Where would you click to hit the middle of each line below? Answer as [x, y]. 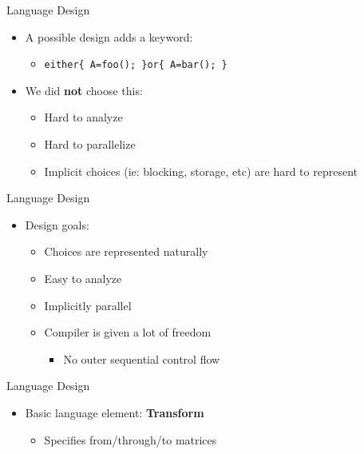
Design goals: [57, 224]
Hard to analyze [83, 117]
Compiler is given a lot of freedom [128, 332]
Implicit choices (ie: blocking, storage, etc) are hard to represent [201, 171]
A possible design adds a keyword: [109, 36]
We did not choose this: [84, 90]
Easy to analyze [83, 278]
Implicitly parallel [88, 305]
